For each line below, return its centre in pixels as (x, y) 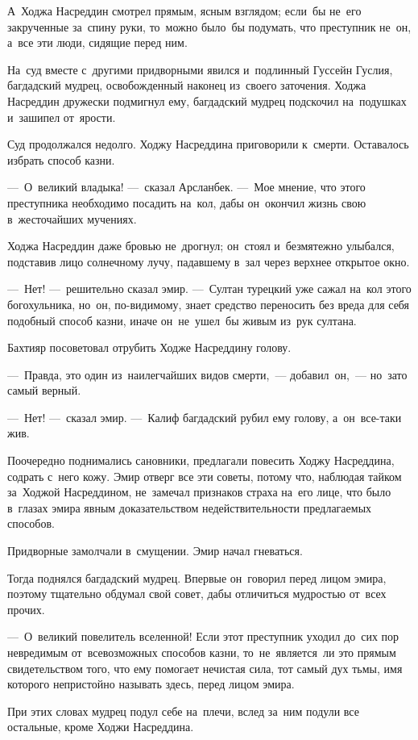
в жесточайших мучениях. (72, 218)
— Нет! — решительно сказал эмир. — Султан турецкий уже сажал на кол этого (209, 288)
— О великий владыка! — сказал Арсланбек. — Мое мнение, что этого (186, 187)
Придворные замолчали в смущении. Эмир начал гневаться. (155, 551)
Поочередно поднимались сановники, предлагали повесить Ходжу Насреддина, (201, 460)
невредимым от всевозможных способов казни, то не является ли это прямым (202, 652)
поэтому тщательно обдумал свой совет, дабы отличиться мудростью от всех (197, 594)
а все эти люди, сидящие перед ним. (97, 42)
